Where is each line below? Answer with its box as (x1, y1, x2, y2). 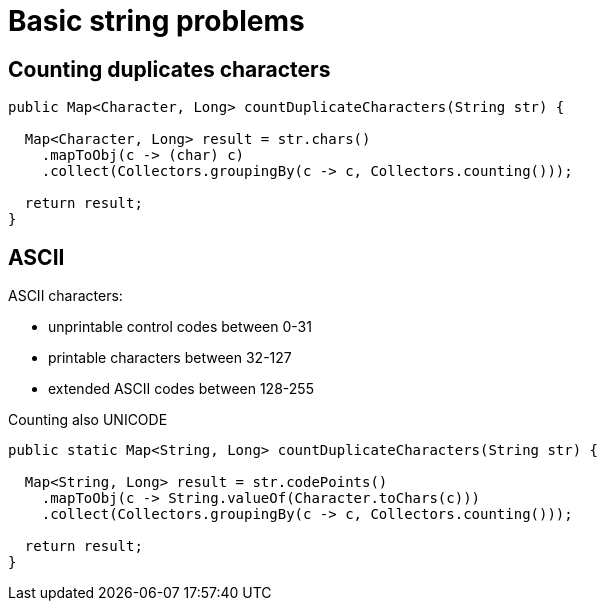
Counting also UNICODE (8, 411, 168, 429)
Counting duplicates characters (8, 56, 331, 82)
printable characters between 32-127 (48, 349, 292, 367)
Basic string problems (8, 4, 305, 38)
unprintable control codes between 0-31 (48, 318, 312, 336)
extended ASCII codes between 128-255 (48, 380, 314, 398)
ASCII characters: (8, 287, 123, 305)
